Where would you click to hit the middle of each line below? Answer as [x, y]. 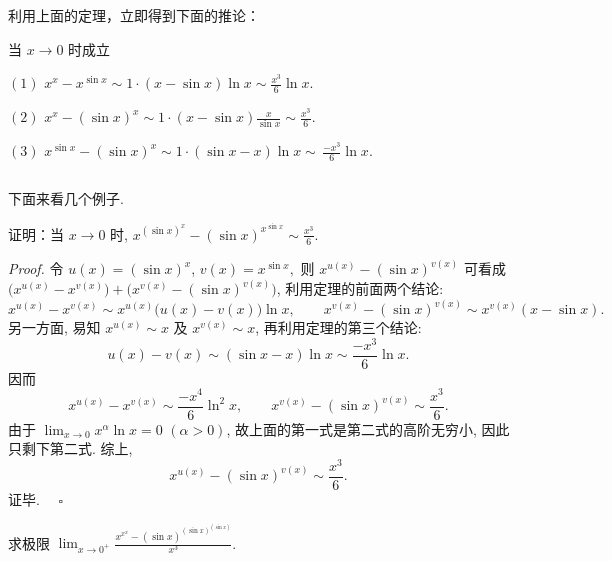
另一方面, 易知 [54, 327]
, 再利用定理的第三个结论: [338, 327]
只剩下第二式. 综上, [70, 448]
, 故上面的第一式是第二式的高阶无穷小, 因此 [368, 428]
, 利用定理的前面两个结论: [360, 288]
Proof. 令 [36, 268]
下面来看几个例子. [66, 198]
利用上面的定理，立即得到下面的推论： [134, 15]
